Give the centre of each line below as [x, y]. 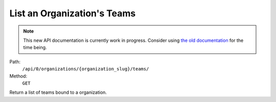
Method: [18, 76]
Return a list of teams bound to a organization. [58, 92]
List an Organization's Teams [73, 13]
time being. [35, 47]
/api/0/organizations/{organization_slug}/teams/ [86, 69]
